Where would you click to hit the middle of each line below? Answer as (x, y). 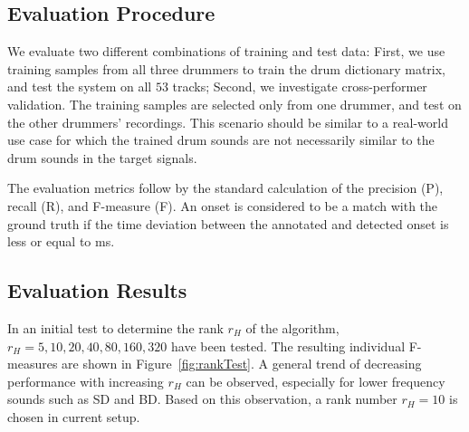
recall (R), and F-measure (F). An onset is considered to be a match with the (223, 205)
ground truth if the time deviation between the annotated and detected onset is (228, 223)
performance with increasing (86, 381)
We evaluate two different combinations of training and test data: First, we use (226, 51)
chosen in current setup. (74, 416)
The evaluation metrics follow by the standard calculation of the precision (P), (225, 188)
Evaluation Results (97, 290)
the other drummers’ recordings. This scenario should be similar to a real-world (228, 122)
